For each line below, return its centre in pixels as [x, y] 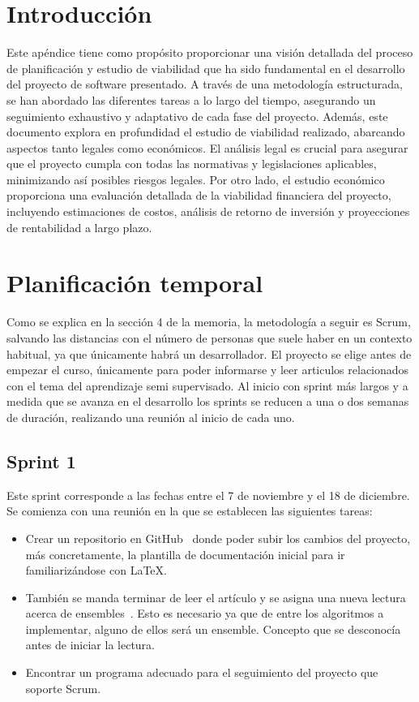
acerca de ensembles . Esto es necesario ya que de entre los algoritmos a [205, 613]
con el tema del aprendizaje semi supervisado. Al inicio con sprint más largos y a [207, 385]
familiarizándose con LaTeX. [96, 570]
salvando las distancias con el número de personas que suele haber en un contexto [209, 337]
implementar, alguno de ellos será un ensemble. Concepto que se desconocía [213, 629]
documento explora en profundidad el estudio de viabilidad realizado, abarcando [206, 132]
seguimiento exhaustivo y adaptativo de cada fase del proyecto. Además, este [197, 116]
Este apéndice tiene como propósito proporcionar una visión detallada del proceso [210, 52]
